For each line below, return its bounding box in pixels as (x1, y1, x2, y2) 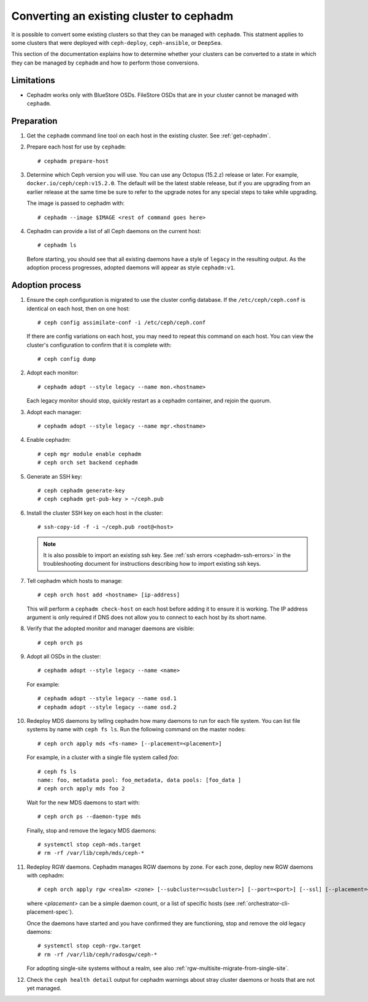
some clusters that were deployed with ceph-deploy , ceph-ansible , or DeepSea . (11, 39, 223, 46)
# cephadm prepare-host (37, 157, 109, 164)
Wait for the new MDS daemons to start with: (26, 798, 140, 806)
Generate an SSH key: (26, 472, 83, 480)
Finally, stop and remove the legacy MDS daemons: (26, 827, 156, 834)
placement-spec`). (26, 908, 74, 915)
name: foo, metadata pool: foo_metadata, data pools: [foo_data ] (37, 776, 242, 784)
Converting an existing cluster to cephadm (11, 9, 234, 23)
